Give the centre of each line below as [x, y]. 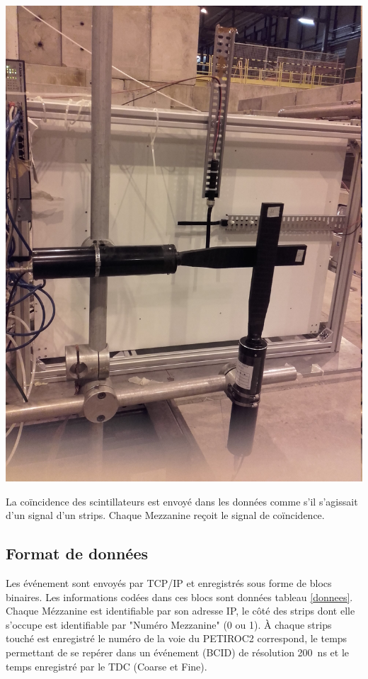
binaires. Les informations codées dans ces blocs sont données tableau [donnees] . [179, 597]
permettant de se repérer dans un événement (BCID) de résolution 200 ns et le [178, 652]
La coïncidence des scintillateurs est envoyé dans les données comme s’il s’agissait [182, 501]
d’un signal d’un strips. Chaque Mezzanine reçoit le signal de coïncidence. [165, 515]
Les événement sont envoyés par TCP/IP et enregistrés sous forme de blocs [169, 582]
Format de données [77, 553]
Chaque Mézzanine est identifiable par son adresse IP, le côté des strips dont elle [180, 611]
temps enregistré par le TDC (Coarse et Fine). [107, 666]
